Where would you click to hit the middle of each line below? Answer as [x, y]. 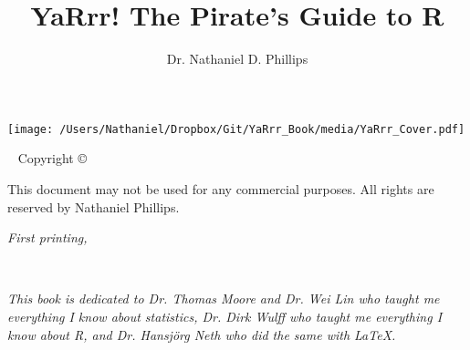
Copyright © [52, 158]
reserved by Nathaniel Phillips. [94, 206]
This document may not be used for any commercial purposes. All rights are [221, 188]
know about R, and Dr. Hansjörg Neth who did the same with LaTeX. [202, 334]
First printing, [47, 237]
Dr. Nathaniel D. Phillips [237, 59]
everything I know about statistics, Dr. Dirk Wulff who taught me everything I [225, 316]
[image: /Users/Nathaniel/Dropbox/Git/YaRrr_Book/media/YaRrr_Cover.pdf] [236, 129]
